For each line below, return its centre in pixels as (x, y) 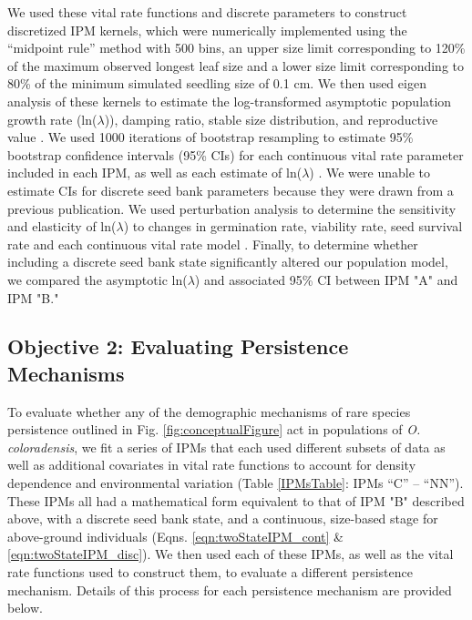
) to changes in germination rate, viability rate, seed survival (293, 226)
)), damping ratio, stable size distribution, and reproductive (271, 119)
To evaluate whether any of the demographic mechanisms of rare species (209, 411)
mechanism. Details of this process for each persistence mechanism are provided (230, 590)
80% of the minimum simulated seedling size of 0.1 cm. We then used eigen (217, 83)
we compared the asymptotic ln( (97, 279)
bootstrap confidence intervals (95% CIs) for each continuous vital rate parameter (236, 154)
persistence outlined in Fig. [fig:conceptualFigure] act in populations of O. (214, 429)
